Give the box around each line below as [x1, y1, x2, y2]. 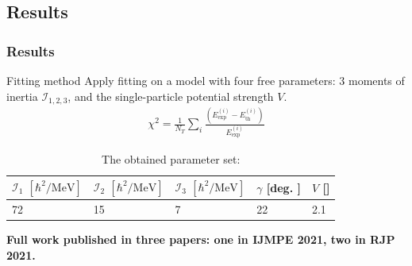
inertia [6, 87, 38, 104]
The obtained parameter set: [102, 151, 241, 168]
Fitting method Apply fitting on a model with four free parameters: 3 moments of [6, 72, 405, 88]
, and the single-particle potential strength [67, 87, 274, 104]
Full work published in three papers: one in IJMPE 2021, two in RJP [6, 231, 395, 248]
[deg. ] [266, 179, 301, 196]
